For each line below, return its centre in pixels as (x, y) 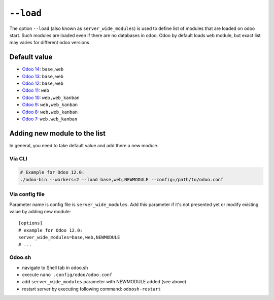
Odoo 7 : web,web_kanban (50, 119)
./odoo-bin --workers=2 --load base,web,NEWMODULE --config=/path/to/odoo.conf (122, 179)
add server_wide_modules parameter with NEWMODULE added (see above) (104, 282)
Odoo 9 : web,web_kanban (50, 105)
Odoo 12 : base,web (43, 83)
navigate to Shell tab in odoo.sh (55, 268)
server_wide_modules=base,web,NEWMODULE (69, 238)
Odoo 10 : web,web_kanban (51, 97)
